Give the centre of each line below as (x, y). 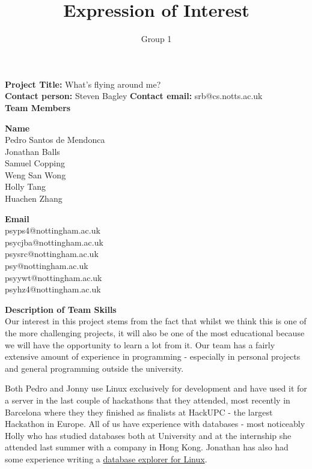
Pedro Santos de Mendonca (55, 140)
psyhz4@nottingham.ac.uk (53, 289)
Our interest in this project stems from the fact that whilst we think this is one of (156, 321)
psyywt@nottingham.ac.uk (54, 277)
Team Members (38, 107)
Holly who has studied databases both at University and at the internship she (148, 435)
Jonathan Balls (32, 151)
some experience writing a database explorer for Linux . (106, 458)
